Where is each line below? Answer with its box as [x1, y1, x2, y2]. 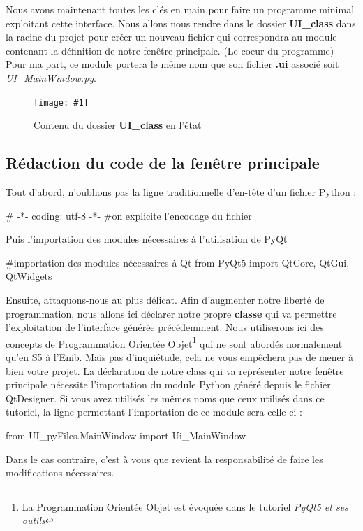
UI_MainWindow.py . [6, 70, 97, 85]
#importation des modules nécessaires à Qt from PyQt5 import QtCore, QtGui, [6, 255, 350, 269]
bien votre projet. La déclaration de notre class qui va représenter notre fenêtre [6, 363, 344, 378]
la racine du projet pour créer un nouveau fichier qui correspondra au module [6, 29, 337, 44]
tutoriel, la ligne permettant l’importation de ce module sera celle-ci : [6, 404, 302, 419]
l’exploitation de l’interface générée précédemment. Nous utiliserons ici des [6, 320, 324, 334]
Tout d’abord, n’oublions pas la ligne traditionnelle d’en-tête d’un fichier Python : [6, 185, 357, 199]
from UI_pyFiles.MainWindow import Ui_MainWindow [6, 427, 246, 442]
